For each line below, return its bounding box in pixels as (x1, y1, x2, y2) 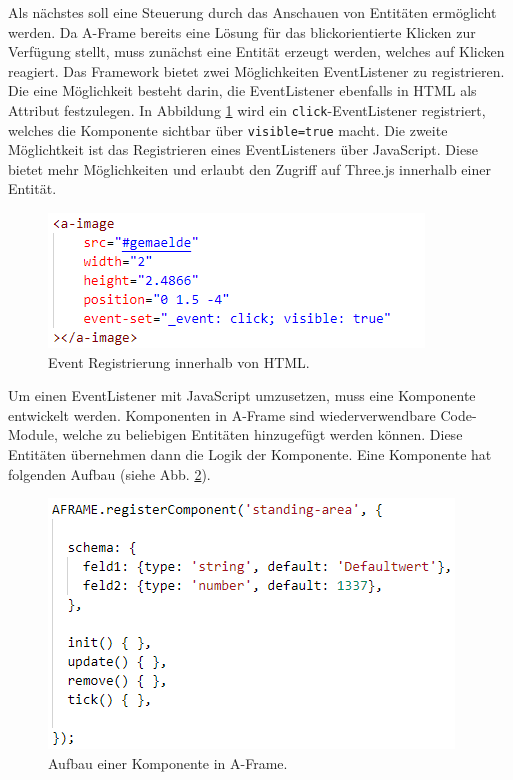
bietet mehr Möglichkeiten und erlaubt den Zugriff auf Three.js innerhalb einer (8, 158, 491, 179)
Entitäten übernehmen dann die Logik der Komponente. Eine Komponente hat (8, 444, 492, 465)
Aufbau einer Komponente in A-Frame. (48, 752, 288, 773)
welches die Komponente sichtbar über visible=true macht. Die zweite (8, 119, 448, 140)
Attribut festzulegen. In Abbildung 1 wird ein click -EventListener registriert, (8, 99, 486, 120)
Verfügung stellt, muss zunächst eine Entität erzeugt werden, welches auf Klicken (8, 41, 505, 62)
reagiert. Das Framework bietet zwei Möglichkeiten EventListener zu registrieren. (8, 60, 505, 81)
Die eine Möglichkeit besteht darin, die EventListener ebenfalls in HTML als (8, 80, 477, 101)
